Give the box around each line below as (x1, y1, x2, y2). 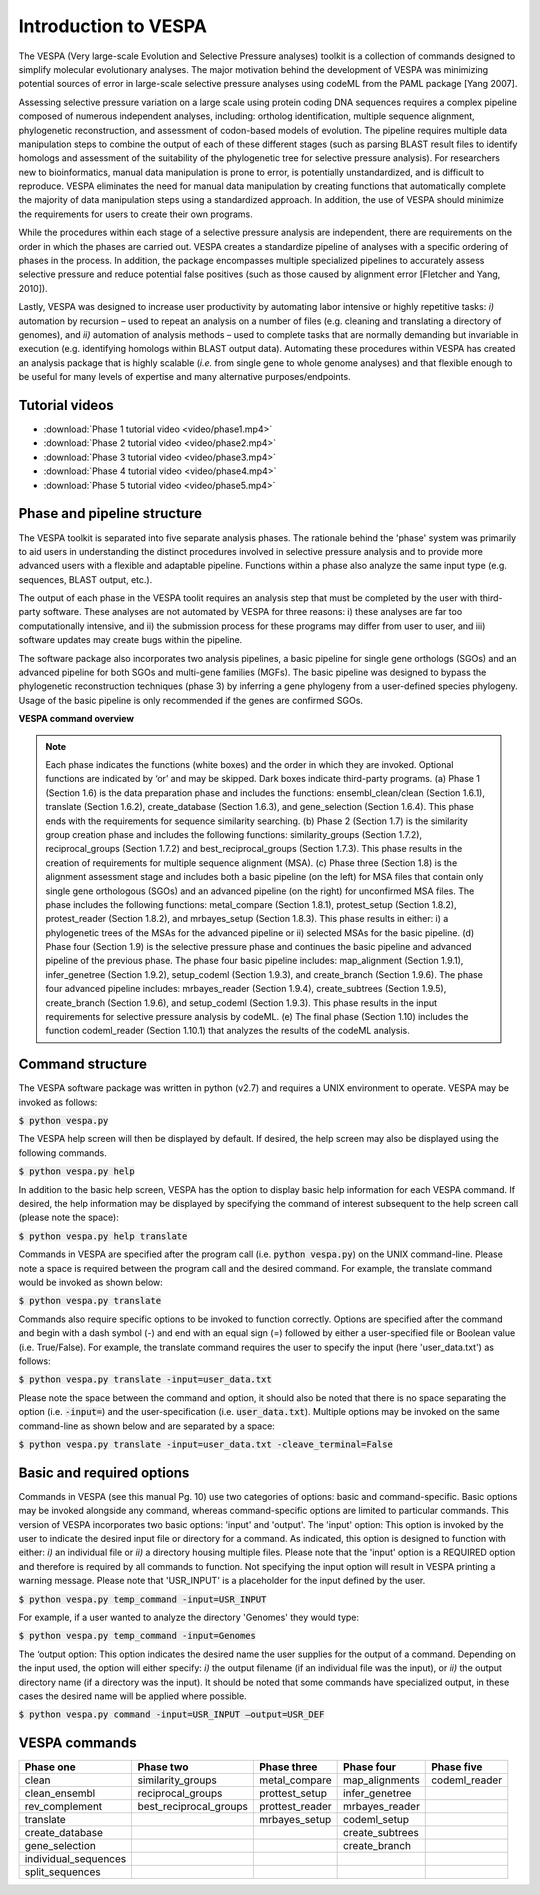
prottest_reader (258, 1800, 332, 1814)
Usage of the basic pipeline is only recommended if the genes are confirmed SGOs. (18, 694, 364, 706)
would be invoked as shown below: (18, 1276, 164, 1288)
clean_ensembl (24, 1786, 96, 1800)
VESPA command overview (18, 713, 135, 725)
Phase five (431, 1760, 483, 1774)
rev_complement (24, 1800, 103, 1814)
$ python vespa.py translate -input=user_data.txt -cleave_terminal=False (18, 1438, 394, 1450)
